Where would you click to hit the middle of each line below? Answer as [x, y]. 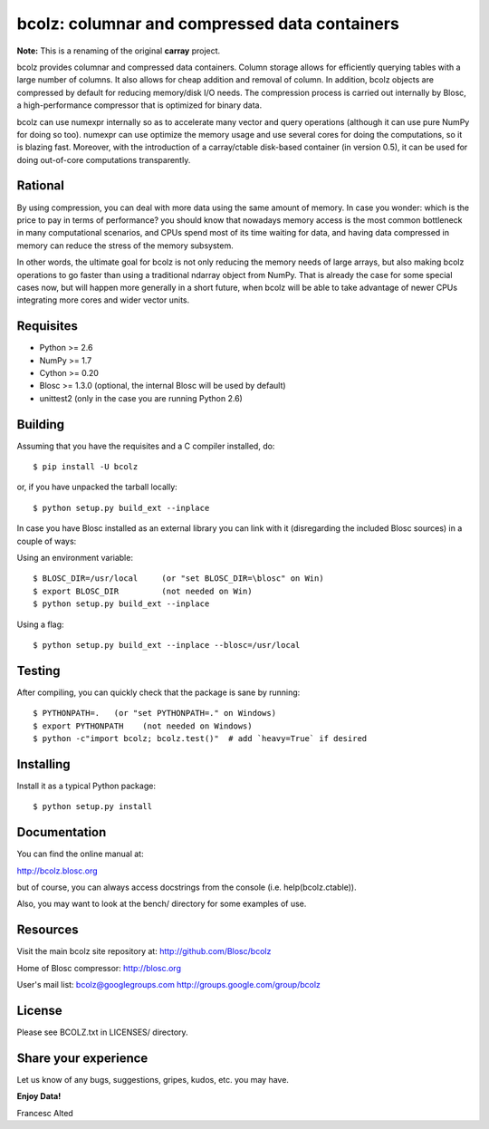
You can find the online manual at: [80, 854]
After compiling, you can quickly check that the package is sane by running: [158, 692]
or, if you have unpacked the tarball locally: [97, 487]
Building [41, 425]
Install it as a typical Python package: [86, 786]
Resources [48, 930]
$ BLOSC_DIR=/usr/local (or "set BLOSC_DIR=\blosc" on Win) [179, 579]
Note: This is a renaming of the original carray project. [119, 51]
